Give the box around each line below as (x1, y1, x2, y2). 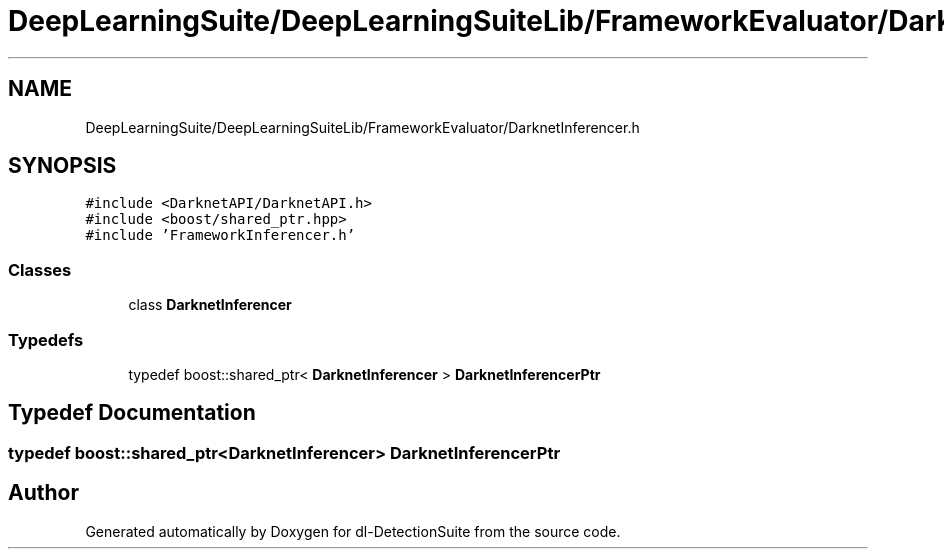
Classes (8, 259, 72, 280)
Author (8, 480, 79, 506)
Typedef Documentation (8, 400, 256, 426)
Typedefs (8, 329, 84, 350)
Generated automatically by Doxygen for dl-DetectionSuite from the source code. (85, 522, 621, 540)
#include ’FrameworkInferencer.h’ (85, 227, 356, 244)
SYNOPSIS (8, 153, 117, 179)
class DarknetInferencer (128, 296, 292, 314)
